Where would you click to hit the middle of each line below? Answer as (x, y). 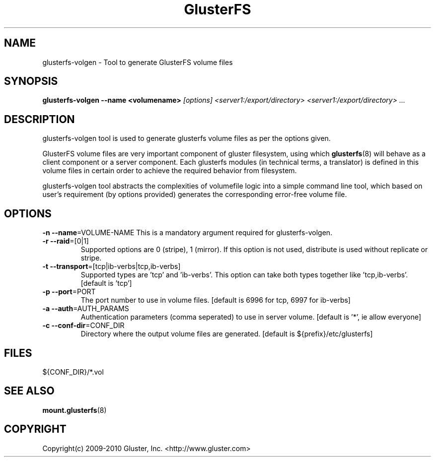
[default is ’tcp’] (106, 283)
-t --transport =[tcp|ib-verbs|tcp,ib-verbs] (111, 266)
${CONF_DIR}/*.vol (73, 372)
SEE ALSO (29, 391)
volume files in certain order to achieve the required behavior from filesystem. (170, 171)
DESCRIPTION (39, 119)
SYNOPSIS (31, 81)
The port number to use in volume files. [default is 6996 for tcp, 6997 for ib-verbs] (216, 300)
